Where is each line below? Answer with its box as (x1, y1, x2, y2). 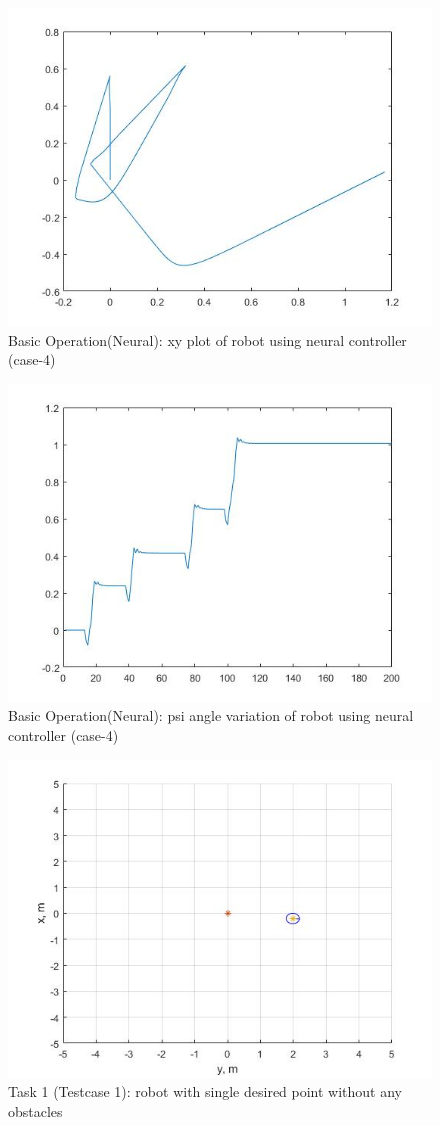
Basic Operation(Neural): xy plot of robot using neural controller (8, 329, 407, 350)
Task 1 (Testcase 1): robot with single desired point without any (8, 1081, 403, 1102)
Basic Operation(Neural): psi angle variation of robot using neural (8, 705, 414, 726)
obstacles (8, 1100, 63, 1121)
